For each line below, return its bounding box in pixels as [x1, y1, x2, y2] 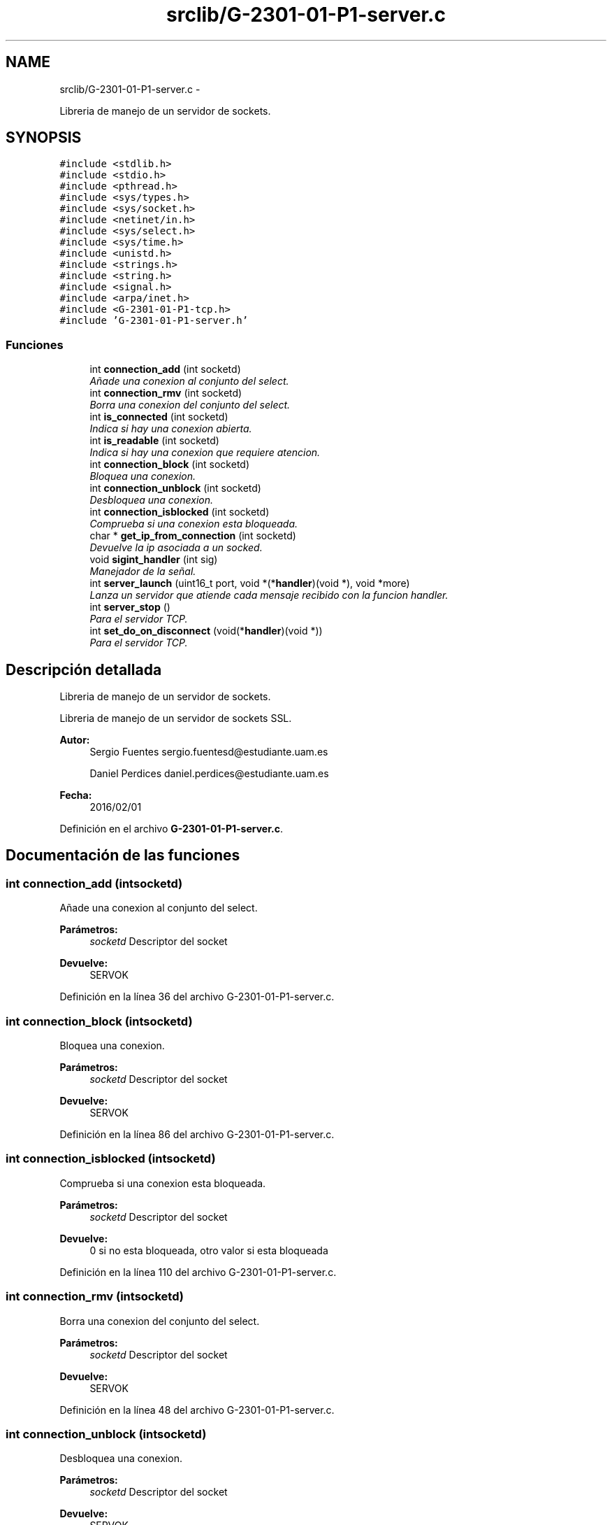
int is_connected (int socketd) [89, 411, 228, 423]
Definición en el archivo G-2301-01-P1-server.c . [59, 823, 283, 835]
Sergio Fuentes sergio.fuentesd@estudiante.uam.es [89, 746, 328, 758]
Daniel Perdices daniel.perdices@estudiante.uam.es [89, 767, 329, 780]
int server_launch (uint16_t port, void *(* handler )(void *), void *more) [89, 577, 410, 590]
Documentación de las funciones [6, 846, 240, 865]
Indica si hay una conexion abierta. [89, 423, 252, 435]
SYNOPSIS [6, 129, 82, 147]
